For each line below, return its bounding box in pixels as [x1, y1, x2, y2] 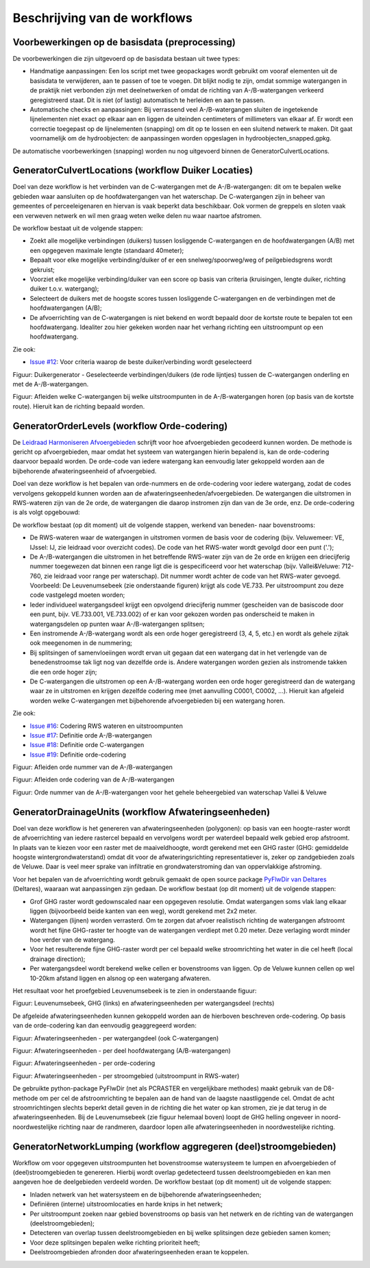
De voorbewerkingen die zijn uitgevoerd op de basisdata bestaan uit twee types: [12, 55, 241, 63]
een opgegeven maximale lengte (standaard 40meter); [29, 246, 184, 254]
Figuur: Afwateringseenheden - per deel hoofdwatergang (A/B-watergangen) [12, 1046, 231, 1055]
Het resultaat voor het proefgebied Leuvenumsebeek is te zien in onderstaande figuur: [12, 987, 257, 995]
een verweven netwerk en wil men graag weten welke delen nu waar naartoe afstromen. [12, 211, 262, 219]
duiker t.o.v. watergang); [29, 284, 99, 293]
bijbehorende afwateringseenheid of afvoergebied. [12, 467, 157, 475]
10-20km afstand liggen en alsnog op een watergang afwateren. [29, 974, 212, 982]
